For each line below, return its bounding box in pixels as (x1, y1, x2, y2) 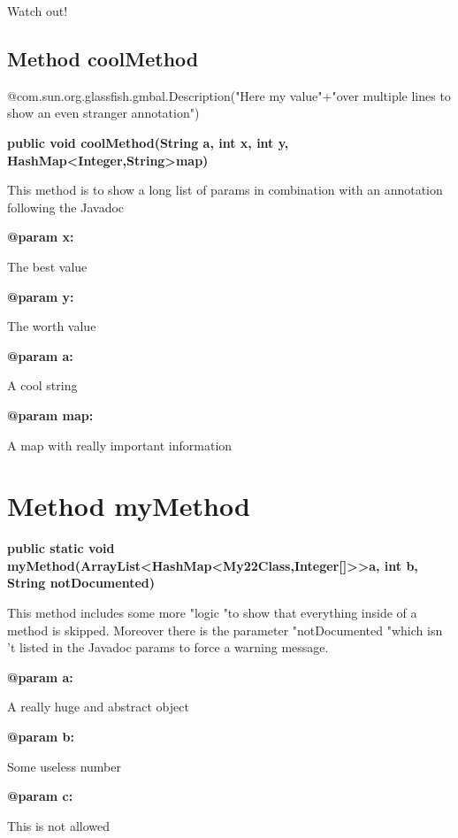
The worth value (7, 317, 96, 335)
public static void (7, 539, 115, 557)
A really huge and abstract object (7, 697, 189, 716)
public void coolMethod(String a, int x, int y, (7, 133, 289, 151)
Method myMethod (7, 488, 250, 524)
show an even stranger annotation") (7, 104, 200, 122)
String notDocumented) (7, 573, 155, 592)
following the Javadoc (7, 197, 125, 216)
